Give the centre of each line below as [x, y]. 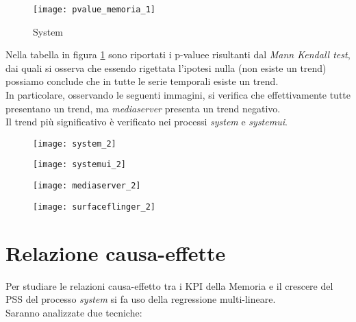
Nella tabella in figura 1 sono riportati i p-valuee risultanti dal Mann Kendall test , [178, 54]
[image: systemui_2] [80, 165]
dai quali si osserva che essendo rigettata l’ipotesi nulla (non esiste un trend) [166, 67]
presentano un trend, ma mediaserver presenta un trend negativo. [143, 108]
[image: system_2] [75, 144]
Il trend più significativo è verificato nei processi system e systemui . [147, 122]
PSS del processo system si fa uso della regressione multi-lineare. [141, 299]
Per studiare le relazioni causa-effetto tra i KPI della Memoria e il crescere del [169, 285]
